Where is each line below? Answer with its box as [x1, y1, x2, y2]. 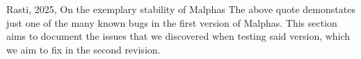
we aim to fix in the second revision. [6, 42, 161, 56]
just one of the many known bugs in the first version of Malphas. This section [6, 15, 337, 29]
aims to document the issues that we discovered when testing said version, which [6, 29, 351, 43]
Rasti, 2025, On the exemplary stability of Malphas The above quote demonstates [6, 2, 355, 16]
